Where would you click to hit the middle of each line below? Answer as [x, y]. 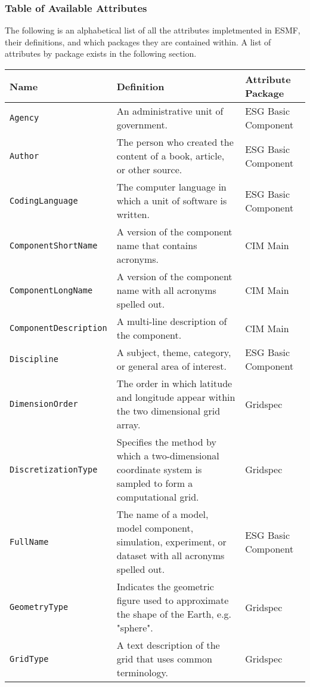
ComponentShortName [54, 245]
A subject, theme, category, [174, 352]
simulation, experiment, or [171, 542]
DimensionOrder [44, 404]
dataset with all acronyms [170, 555]
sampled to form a [155, 483]
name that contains [157, 245]
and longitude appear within [176, 397]
